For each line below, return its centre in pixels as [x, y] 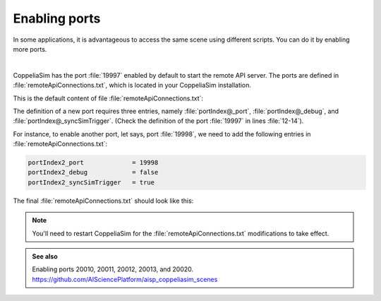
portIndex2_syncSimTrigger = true [91, 182]
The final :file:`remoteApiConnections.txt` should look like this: [103, 201]
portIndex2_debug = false [93, 172]
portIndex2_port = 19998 [93, 163]
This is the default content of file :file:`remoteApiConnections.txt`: [108, 98]
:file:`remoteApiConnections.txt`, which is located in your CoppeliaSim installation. [132, 85]
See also [45, 256]
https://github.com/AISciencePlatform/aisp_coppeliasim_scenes [125, 279]
